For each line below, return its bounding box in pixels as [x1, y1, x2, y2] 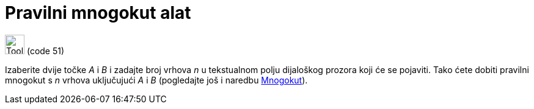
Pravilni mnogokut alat [5, 2, 191, 23]
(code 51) [26, 45, 65, 56]
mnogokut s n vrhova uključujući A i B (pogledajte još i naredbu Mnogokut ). [5, 74, 308, 85]
